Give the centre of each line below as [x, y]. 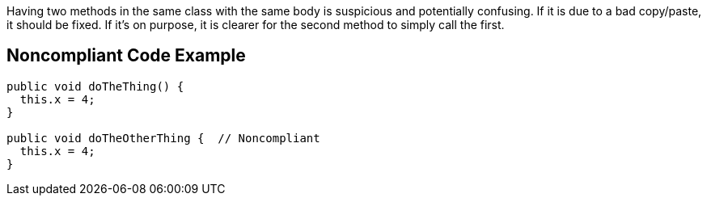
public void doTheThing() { [95, 86]
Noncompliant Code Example [126, 56]
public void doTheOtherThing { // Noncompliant [163, 138]
